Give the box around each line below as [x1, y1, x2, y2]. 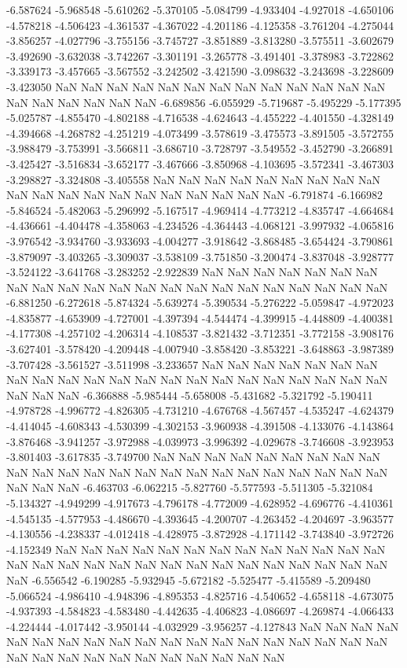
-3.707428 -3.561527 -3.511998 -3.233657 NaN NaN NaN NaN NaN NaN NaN [6, 356, 378, 372]
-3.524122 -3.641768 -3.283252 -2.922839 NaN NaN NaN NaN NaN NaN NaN [6, 264, 378, 280]
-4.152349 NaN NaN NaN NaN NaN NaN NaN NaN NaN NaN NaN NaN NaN [6, 541, 386, 557]
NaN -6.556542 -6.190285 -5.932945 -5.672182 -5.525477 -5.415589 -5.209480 [6, 571, 371, 588]
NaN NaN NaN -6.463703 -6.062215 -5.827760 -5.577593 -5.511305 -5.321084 [6, 479, 373, 496]
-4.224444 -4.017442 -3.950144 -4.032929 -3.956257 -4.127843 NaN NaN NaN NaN [6, 618, 399, 634]
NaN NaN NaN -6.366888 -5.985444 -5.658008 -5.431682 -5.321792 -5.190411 [6, 386, 373, 403]
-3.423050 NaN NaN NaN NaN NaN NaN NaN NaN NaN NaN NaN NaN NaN [6, 78, 386, 94]
